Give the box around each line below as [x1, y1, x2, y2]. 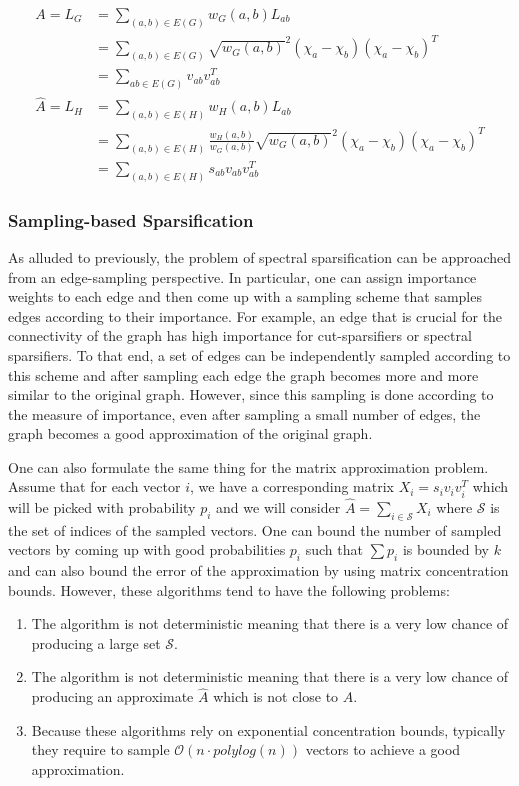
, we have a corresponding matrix [190, 476, 394, 497]
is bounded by [402, 539, 489, 560]
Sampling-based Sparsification [8, 207, 254, 232]
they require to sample [31, 739, 170, 760]
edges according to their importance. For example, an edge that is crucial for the [8, 305, 503, 326]
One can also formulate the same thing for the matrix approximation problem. [8, 456, 489, 477]
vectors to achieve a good [305, 739, 461, 760]
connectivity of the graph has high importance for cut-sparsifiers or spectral [8, 325, 472, 346]
